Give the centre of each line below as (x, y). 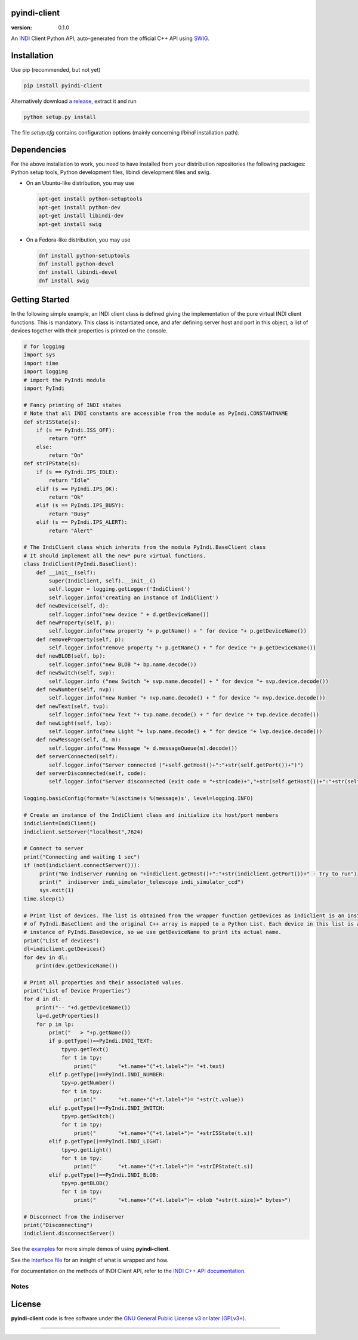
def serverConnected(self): (77, 757)
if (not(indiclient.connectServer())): (82, 865)
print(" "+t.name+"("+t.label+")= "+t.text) (149, 1066)
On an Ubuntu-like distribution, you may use (80, 183)
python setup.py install (60, 117)
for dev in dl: (46, 957)
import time (41, 363)
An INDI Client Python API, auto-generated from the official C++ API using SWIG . (110, 38)
